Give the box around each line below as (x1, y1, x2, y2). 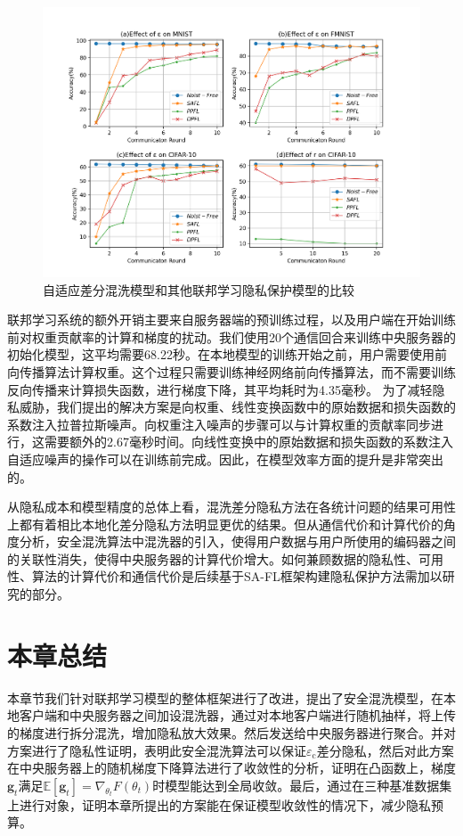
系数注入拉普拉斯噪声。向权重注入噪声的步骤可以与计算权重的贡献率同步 (7, 414, 431, 433)
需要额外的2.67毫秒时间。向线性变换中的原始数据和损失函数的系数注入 (44, 432, 453, 451)
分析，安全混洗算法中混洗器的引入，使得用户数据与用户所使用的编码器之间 (19, 532, 456, 551)
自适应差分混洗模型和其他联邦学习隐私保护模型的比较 (43, 280, 354, 299)
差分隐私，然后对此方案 (316, 741, 454, 759)
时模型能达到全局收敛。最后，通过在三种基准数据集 (152, 775, 452, 794)
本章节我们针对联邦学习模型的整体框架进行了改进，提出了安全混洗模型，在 (7, 688, 443, 707)
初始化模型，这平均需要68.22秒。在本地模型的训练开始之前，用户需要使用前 (7, 345, 447, 364)
